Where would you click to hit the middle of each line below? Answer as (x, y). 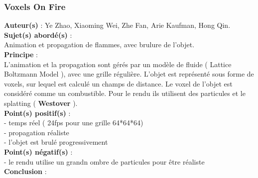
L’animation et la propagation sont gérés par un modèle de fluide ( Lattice (118, 64)
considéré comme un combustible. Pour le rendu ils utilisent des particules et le (125, 93)
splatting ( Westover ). (41, 103)
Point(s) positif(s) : (37, 113)
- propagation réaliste (37, 132)
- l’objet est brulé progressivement (56, 142)
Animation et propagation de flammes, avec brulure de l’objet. (99, 44)
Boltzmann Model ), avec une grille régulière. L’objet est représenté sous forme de (129, 74)
